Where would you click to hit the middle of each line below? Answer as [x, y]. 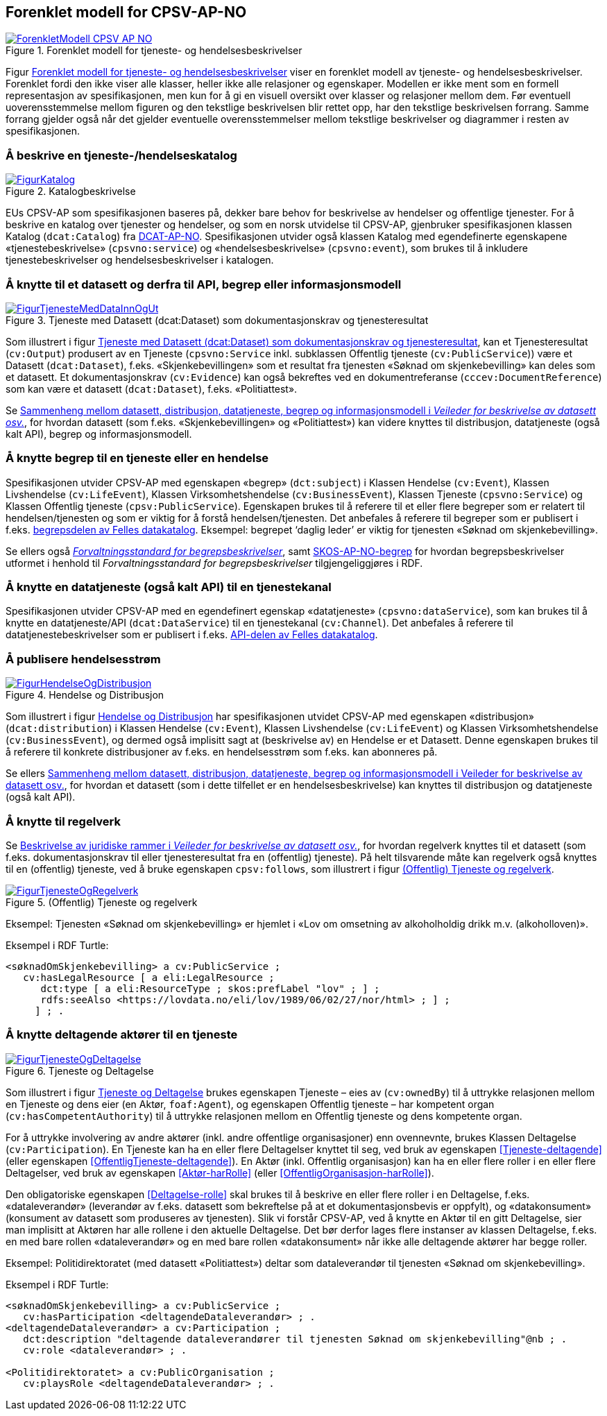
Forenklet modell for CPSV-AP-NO [126, 12]
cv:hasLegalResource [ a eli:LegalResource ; [149, 977]
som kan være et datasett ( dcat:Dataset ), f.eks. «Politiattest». [152, 389]
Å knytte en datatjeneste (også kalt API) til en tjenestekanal [169, 587]
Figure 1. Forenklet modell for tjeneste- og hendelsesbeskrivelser [154, 51]
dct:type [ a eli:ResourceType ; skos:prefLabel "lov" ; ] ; [210, 988]
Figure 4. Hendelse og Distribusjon [85, 695]
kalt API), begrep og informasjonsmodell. [99, 434]
